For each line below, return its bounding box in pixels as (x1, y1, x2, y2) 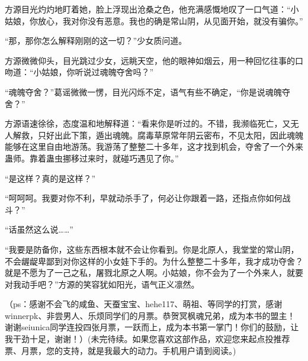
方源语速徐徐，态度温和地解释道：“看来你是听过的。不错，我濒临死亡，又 (5, 117, 291, 130)
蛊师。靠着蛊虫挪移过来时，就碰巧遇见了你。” (5, 152, 179, 164)
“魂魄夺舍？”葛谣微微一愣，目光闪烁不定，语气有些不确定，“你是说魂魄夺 (5, 85, 290, 98)
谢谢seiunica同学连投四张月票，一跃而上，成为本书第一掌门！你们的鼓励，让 (5, 321, 299, 333)
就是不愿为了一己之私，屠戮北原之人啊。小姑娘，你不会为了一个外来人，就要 (5, 266, 303, 279)
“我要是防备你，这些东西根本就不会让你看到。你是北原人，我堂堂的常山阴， (5, 243, 299, 255)
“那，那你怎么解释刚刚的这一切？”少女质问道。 (5, 34, 187, 47)
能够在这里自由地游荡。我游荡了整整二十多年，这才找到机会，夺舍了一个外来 (5, 140, 303, 153)
